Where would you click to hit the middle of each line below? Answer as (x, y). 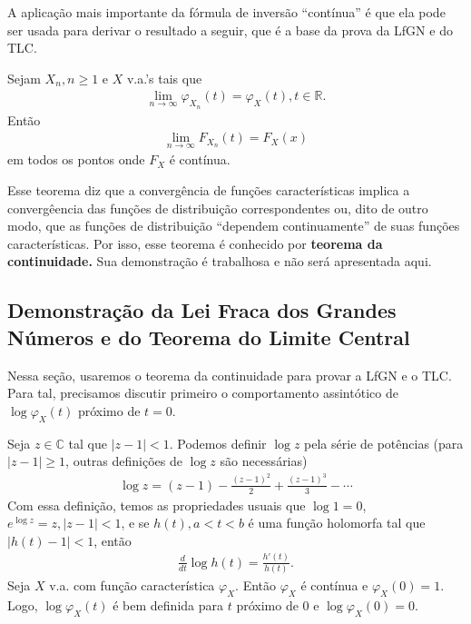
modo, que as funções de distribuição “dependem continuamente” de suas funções (234, 226)
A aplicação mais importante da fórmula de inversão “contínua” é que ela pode (226, 12)
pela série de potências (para (384, 443)
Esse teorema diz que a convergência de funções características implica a (209, 190)
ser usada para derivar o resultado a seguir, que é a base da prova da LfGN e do (230, 30)
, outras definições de (124, 461)
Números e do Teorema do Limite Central (209, 337)
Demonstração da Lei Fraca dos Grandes (202, 310)
